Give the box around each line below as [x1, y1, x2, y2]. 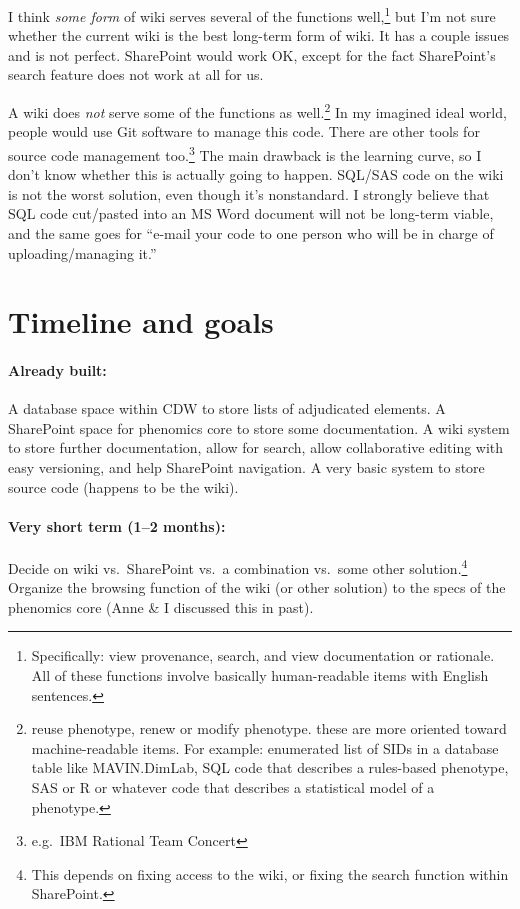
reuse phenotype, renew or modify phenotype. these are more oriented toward [31, 718, 507, 739]
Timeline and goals [8, 301, 274, 342]
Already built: [8, 360, 107, 381]
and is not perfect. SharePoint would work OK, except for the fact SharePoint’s [8, 44, 496, 65]
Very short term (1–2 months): [8, 515, 226, 536]
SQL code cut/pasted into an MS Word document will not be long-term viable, [8, 203, 494, 224]
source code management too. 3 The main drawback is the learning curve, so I [8, 141, 482, 165]
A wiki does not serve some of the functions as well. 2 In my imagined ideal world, [8, 99, 507, 122]
